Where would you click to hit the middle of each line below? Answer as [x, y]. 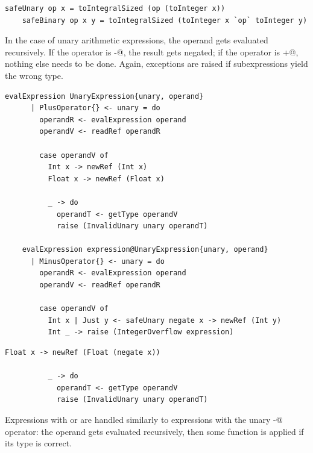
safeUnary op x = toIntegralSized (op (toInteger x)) [115, 8]
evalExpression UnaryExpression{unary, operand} [104, 96]
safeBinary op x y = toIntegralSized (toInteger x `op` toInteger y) [165, 20]
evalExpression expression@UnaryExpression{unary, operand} [145, 250]
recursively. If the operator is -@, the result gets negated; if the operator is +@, [152, 52]
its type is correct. [39, 443]
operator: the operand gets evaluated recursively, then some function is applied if [154, 431]
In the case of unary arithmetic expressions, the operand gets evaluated [137, 40]
